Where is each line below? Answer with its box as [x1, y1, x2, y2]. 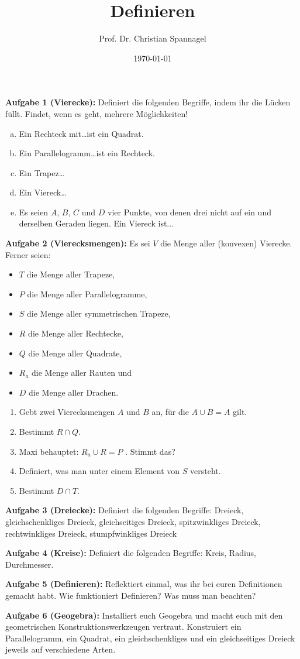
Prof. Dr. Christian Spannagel [99, 32, 206, 44]
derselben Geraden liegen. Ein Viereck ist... [19, 217, 174, 229]
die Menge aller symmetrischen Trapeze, [27, 307, 171, 320]
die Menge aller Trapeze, [26, 268, 115, 280]
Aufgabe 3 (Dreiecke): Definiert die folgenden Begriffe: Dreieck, [5, 504, 244, 516]
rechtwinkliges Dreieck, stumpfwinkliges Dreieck [5, 527, 177, 539]
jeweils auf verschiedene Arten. [5, 643, 116, 655]
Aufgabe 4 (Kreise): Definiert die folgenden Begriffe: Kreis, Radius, [5, 547, 257, 559]
